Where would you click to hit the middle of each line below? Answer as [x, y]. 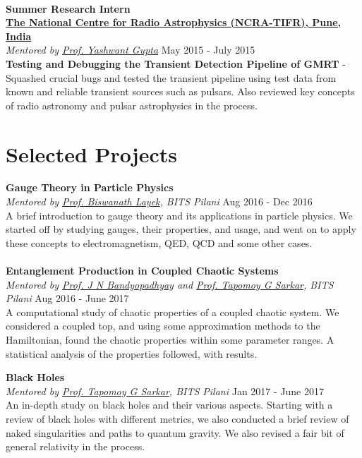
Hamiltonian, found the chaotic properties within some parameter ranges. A [170, 339]
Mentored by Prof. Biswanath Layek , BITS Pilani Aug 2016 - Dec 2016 [159, 201]
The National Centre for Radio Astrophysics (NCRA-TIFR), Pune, [174, 22]
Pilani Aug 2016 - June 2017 [67, 298]
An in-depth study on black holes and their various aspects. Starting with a [169, 405]
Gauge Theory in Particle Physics [90, 187]
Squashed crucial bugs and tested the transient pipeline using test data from [171, 77]
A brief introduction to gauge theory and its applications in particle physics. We [179, 215]
